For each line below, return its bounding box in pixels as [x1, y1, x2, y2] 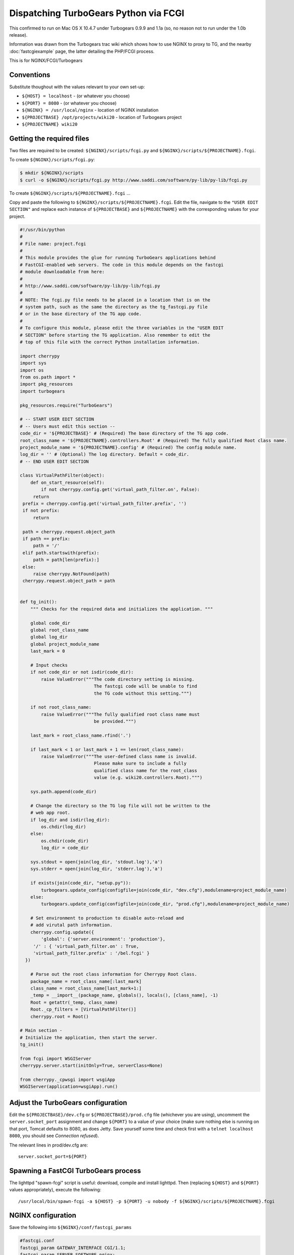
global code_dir [30, 620, 70, 626]
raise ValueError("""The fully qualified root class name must [41, 711, 200, 717]
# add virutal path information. [30, 922, 113, 928]
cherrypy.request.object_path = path [23, 578, 115, 584]
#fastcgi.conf [20, 1238, 55, 1243]
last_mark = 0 [30, 648, 65, 654]
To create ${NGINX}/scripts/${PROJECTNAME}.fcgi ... [9, 190, 130, 196]
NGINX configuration [9, 1211, 76, 1220]
